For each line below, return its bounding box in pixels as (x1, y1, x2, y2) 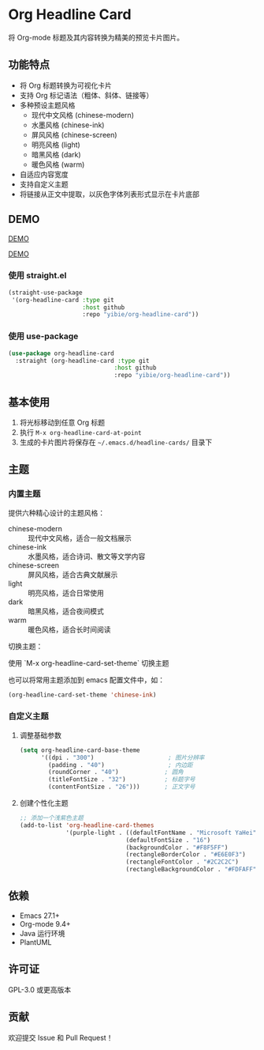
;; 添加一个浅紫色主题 (19, 814, 84, 822)
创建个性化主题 (19, 799, 69, 808)
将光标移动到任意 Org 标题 (19, 417, 106, 427)
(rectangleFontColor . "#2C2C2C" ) (125, 858, 239, 867)
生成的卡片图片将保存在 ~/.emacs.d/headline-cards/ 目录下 (19, 437, 213, 447)
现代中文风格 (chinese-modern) (31, 110, 134, 119)
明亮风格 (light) (31, 140, 80, 149)
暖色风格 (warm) (31, 160, 85, 169)
